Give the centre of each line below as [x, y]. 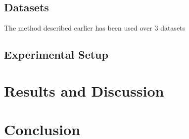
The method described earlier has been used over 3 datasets [95, 28]
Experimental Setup [56, 54]
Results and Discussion [84, 90]
